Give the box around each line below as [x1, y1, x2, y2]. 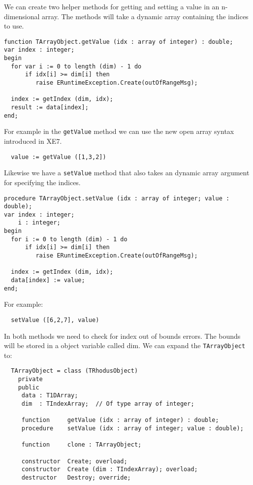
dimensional [4, 11, 40, 21]
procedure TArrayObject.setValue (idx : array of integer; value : [4, 194, 230, 202]
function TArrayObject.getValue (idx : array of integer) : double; [4, 38, 233, 45]
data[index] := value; [11, 277, 85, 284]
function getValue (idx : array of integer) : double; [21, 417, 219, 424]
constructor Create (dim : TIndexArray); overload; [21, 466, 198, 473]
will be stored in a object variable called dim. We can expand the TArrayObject [4, 340, 246, 351]
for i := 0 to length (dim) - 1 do [11, 235, 127, 243]
